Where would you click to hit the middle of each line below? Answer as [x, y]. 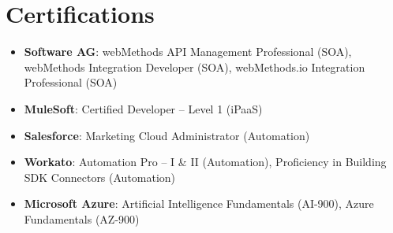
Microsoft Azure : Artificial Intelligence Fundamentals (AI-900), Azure [199, 203]
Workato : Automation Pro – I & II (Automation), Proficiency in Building [205, 162]
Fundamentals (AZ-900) [82, 218]
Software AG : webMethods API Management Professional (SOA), [188, 52]
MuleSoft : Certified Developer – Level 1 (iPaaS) [143, 108]
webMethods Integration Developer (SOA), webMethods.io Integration [195, 67]
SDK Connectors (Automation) [100, 177]
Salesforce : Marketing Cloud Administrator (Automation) [167, 135]
